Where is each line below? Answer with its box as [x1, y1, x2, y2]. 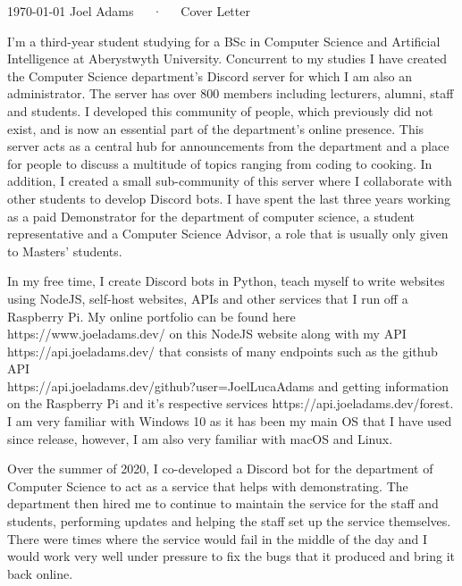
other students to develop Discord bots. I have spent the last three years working [7, 188, 450, 207]
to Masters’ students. [7, 241, 122, 260]
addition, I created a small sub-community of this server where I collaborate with [7, 172, 452, 190]
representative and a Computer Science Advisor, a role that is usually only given [7, 224, 449, 243]
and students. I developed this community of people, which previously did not [7, 101, 433, 120]
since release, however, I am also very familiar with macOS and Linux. [7, 429, 393, 448]
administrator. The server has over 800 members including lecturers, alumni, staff [7, 84, 454, 103]
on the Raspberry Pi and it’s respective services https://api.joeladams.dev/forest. [7, 394, 454, 413]
